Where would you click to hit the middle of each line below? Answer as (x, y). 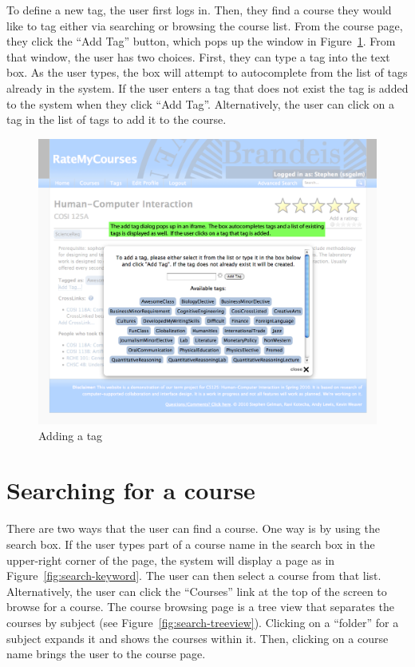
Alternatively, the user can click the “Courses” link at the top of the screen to (197, 591)
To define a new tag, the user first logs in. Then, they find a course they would (199, 10)
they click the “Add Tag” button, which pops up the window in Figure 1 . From (201, 41)
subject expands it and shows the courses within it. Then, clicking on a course (198, 638)
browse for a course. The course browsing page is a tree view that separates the (201, 607)
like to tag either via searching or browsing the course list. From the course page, (205, 25)
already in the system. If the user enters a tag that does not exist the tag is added (207, 87)
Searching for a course (131, 490)
